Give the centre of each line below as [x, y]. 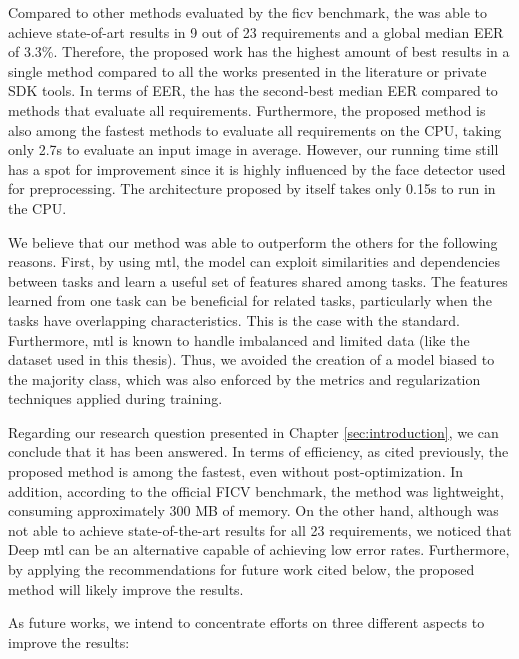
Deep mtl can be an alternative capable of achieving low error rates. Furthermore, [259, 549]
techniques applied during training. [115, 398]
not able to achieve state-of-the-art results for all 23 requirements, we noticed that [260, 529]
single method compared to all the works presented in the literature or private [247, 70]
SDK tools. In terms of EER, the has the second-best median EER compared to [253, 90]
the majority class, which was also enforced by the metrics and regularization [244, 378]
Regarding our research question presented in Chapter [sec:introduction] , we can [253, 431]
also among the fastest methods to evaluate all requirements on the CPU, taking [255, 129]
